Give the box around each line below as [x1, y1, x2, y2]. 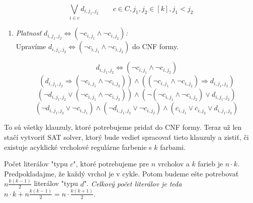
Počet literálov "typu [4, 158, 68, 169]
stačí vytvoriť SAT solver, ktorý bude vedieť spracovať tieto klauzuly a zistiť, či [4, 131, 249, 142]
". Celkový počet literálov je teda [84, 178, 182, 188]
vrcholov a [157, 158, 190, 169]
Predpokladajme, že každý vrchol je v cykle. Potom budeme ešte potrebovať [4, 168, 239, 178]
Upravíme [16, 41, 46, 52]
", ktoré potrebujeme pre [73, 158, 149, 169]
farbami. [160, 141, 186, 152]
